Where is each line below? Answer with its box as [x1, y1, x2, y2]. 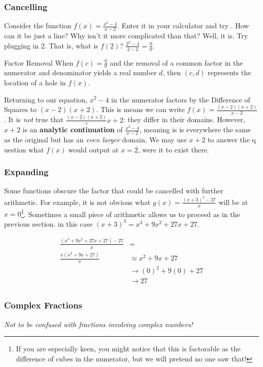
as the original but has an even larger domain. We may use [4, 134, 187, 145]
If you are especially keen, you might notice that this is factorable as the [16, 343, 241, 354]
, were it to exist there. [138, 144, 209, 154]
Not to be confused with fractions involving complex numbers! [4, 319, 193, 329]
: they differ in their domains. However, [123, 114, 245, 125]
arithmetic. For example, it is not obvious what [4, 196, 151, 207]
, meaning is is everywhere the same [139, 124, 251, 135]
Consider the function [4, 20, 71, 31]
